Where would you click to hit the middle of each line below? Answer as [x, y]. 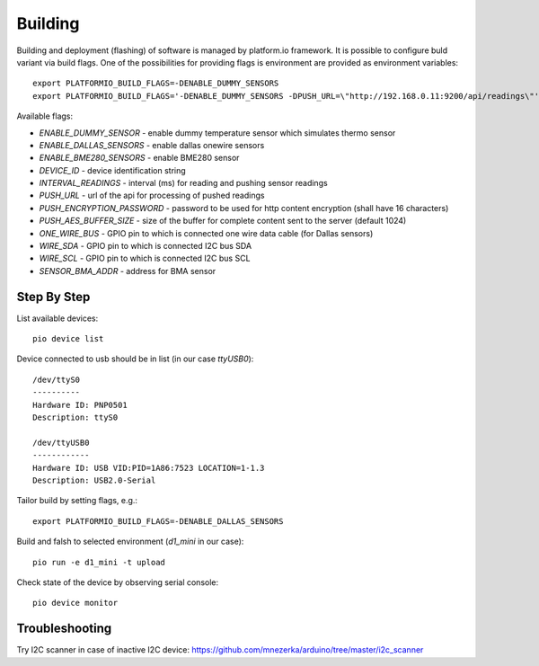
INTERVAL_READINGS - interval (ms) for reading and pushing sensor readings [183, 183]
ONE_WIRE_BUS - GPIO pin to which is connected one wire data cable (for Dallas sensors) [206, 233]
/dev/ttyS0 [57, 379]
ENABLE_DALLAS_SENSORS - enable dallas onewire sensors [152, 145]
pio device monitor [75, 603]
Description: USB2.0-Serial [94, 480]
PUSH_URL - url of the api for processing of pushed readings [152, 195]
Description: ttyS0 [75, 417]
